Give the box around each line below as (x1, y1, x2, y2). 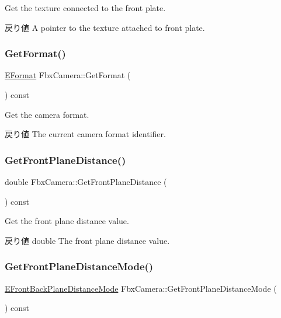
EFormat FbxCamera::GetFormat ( (5, 69, 131, 81)
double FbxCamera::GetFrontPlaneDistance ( (5, 176, 167, 187)
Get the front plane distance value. (5, 215, 129, 227)
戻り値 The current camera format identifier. (5, 128, 166, 140)
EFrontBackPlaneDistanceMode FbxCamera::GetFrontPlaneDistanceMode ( (5, 282, 277, 294)
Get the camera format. (5, 108, 89, 120)
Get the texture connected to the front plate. (5, 2, 166, 13)
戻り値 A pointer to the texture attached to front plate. (5, 21, 205, 33)
